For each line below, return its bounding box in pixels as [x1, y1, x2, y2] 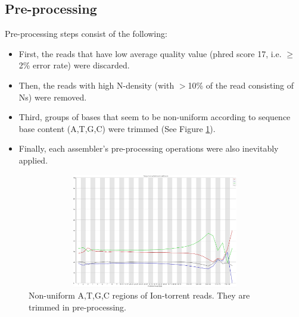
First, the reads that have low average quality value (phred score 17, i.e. [18, 47, 282, 59]
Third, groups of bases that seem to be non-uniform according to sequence [18, 111, 291, 123]
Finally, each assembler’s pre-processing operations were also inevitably [18, 142, 279, 155]
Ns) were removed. [18, 90, 87, 103]
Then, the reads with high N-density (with [18, 79, 175, 91]
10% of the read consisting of [188, 79, 294, 91]
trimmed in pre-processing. [29, 300, 126, 313]
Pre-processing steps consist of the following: [5, 27, 167, 40]
